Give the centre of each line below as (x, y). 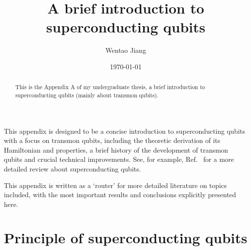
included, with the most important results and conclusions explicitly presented (120, 195)
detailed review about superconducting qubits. (73, 168)
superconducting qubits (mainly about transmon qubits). (87, 95)
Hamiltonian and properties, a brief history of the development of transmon (116, 149)
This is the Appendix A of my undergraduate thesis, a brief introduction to (110, 87)
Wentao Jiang (126, 50)
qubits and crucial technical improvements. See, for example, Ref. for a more (119, 159)
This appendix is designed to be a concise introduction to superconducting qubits (125, 131)
